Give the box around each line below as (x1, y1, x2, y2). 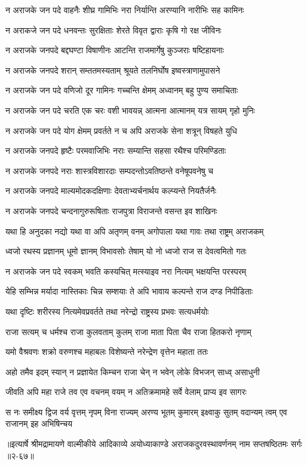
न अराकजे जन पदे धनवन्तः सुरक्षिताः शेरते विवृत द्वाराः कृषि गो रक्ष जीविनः (5, 23, 222, 36)
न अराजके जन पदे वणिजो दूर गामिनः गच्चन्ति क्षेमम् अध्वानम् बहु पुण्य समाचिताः (5, 84, 238, 96)
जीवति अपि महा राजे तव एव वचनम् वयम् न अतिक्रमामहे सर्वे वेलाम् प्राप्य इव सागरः (5, 385, 247, 398)
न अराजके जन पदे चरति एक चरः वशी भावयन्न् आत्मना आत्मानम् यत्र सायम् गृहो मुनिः (5, 104, 255, 116)
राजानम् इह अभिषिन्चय (5, 417, 73, 430)
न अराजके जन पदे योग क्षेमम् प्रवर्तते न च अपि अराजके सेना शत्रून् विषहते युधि (5, 124, 237, 136)
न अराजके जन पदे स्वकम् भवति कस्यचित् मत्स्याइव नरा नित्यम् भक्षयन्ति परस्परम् (5, 265, 247, 277)
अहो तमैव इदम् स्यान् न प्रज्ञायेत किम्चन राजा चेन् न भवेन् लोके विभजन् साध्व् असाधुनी (5, 365, 260, 378)
